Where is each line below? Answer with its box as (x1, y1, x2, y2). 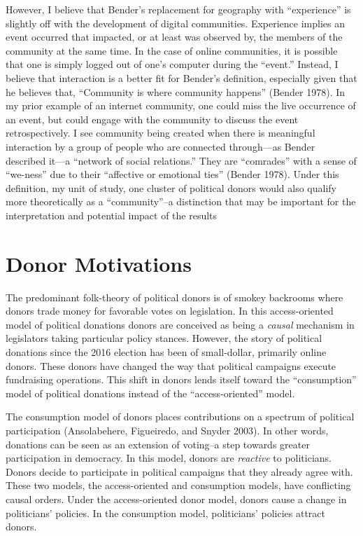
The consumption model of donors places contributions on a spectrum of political (6, 409, 355, 424)
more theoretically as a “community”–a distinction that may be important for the (6, 194, 356, 209)
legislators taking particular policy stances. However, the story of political (6, 331, 322, 345)
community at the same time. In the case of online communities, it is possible (6, 43, 338, 57)
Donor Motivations (6, 249, 192, 277)
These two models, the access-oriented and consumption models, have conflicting (6, 478, 351, 493)
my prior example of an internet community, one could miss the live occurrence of (6, 98, 356, 113)
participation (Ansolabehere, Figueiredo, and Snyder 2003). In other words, (6, 422, 329, 437)
